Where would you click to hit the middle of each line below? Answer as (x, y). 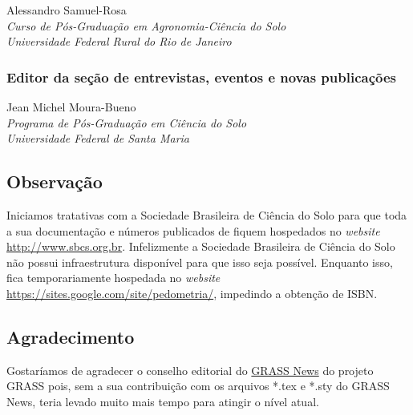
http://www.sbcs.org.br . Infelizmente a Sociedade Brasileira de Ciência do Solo (201, 246)
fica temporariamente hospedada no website (113, 278)
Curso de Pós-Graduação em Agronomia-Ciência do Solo (146, 25)
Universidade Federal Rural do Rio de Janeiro (119, 41)
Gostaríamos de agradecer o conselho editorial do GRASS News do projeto (190, 370)
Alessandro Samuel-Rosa (67, 10)
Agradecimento (71, 336)
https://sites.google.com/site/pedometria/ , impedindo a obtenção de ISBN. (192, 293)
